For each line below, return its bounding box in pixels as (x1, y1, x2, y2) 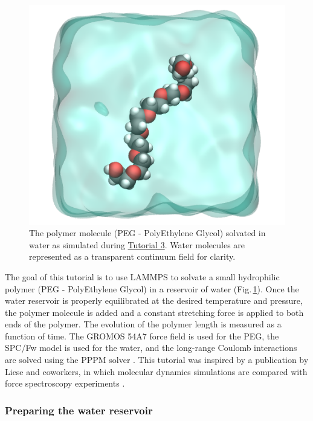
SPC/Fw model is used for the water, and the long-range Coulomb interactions (5, 341, 297, 354)
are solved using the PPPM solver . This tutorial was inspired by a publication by (5, 353, 309, 366)
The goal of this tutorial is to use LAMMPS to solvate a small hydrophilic (5, 270, 280, 283)
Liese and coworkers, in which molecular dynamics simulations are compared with (5, 365, 308, 378)
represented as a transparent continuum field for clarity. (29, 250, 236, 263)
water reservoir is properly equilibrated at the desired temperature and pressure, (5, 294, 303, 307)
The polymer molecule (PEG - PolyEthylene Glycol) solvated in (29, 227, 266, 239)
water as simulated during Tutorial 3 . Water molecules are (29, 238, 245, 251)
